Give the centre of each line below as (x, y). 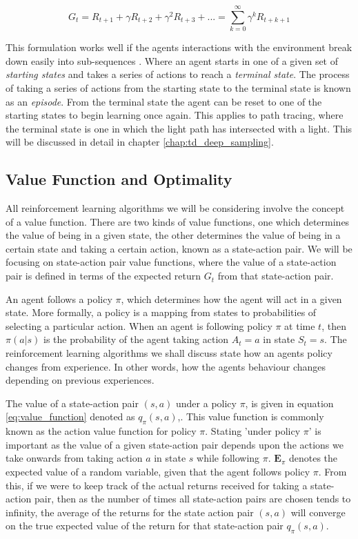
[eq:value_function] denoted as (70, 416)
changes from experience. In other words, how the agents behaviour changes (166, 366)
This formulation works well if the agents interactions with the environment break (179, 47)
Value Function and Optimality (119, 179)
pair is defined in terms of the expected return (103, 276)
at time (300, 325)
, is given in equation (289, 403)
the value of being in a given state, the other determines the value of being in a (173, 235)
